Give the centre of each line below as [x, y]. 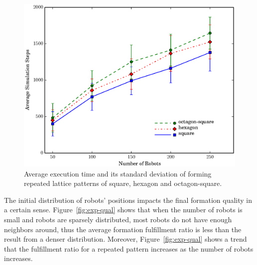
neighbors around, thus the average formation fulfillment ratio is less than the [123, 229]
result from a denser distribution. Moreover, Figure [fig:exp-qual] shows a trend [126, 239]
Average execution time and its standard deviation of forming [118, 173]
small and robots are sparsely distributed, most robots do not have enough [118, 220]
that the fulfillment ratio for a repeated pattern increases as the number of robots [129, 248]
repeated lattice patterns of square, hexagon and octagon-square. [123, 183]
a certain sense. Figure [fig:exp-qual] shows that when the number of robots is [123, 210]
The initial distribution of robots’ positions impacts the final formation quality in [128, 200]
